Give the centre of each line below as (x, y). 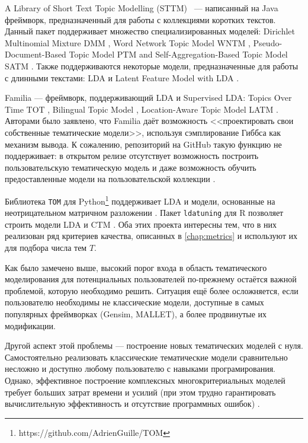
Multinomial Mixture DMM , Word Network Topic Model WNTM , (128, 42)
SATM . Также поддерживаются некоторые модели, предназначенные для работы (152, 66)
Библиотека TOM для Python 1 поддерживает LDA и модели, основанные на (140, 200)
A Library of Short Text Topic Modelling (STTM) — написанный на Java (142, 8)
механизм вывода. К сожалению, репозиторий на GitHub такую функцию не (143, 144)
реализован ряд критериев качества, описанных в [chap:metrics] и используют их (151, 236)
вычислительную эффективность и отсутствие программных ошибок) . (132, 404)
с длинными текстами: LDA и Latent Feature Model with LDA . (122, 77)
